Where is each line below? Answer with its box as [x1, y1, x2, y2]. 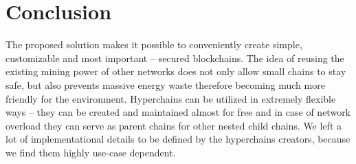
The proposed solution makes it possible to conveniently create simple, [5, 37, 302, 52]
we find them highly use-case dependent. [5, 145, 176, 159]
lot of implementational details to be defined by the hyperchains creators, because [5, 132, 351, 146]
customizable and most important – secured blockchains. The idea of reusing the [5, 50, 344, 65]
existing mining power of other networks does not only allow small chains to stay [5, 64, 346, 79]
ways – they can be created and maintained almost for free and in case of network [5, 105, 351, 119]
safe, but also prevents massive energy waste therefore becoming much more [5, 77, 325, 92]
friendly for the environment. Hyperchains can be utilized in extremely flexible [5, 91, 336, 105]
